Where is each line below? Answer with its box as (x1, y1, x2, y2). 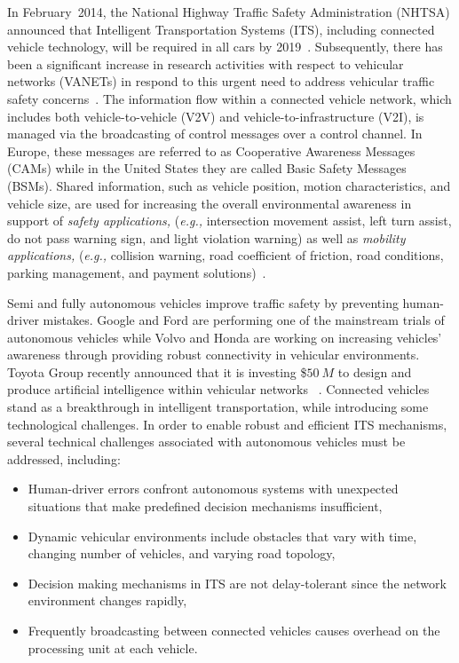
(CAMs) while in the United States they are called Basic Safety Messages (7, 159, 407, 178)
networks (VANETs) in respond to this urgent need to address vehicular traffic (7, 72, 435, 91)
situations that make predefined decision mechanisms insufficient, (28, 497, 383, 516)
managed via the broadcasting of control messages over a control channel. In (7, 124, 423, 143)
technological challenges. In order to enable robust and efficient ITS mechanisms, (7, 414, 447, 433)
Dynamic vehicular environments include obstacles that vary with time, (28, 526, 417, 545)
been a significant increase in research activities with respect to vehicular (7, 54, 404, 73)
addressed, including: (7, 449, 121, 468)
